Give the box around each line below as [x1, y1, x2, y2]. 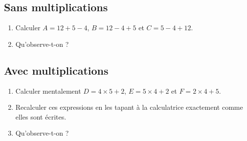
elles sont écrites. [15, 111, 67, 121]
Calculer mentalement [15, 85, 81, 96]
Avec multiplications [4, 62, 109, 78]
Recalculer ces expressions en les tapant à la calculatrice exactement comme [15, 102, 243, 112]
